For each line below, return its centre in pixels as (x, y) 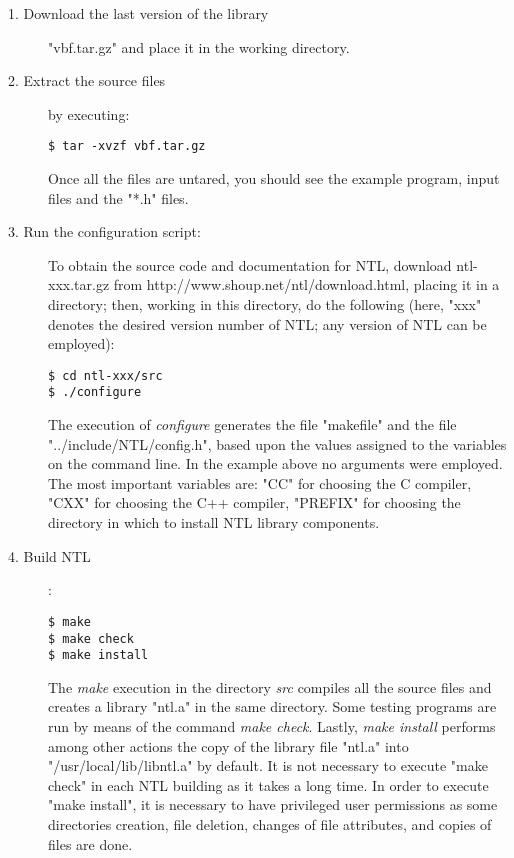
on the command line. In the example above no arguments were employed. (275, 463)
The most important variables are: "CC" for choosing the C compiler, (260, 482)
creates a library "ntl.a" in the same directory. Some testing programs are (272, 706)
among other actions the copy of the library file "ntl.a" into (228, 745)
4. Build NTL (49, 555)
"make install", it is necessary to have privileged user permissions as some (273, 804)
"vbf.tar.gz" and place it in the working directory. (199, 46)
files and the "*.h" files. (118, 197)
